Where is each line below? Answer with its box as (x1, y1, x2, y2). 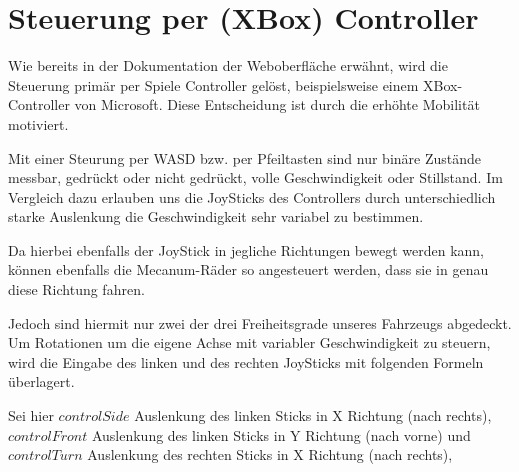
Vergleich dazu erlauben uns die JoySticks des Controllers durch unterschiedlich (8, 186, 496, 207)
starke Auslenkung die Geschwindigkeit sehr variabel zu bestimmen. (8, 206, 424, 227)
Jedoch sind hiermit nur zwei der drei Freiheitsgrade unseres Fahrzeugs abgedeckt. (8, 312, 512, 333)
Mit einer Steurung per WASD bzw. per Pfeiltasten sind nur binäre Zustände (8, 147, 482, 168)
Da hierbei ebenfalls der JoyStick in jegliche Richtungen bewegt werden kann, (8, 239, 485, 260)
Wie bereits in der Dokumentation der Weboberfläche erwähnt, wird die (8, 55, 448, 76)
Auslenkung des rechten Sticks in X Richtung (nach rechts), (87, 444, 453, 465)
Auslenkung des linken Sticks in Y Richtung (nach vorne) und (91, 424, 471, 445)
